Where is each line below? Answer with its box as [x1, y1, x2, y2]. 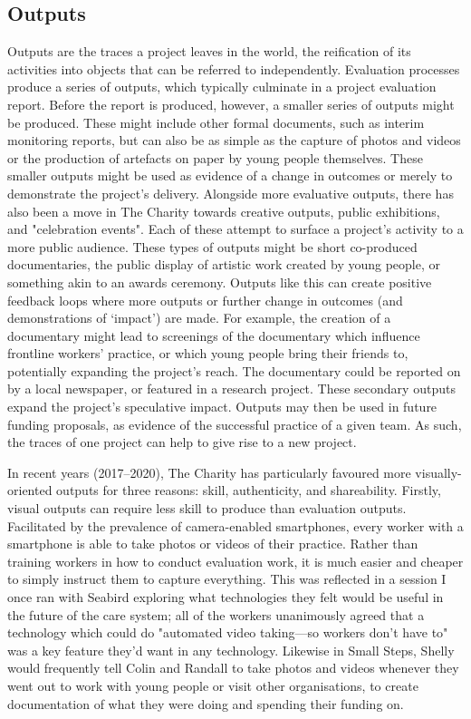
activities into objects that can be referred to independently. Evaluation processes [7, 59, 460, 78]
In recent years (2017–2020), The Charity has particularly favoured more [7, 462, 411, 481]
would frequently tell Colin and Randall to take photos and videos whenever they [7, 658, 459, 677]
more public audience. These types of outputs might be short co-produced [7, 237, 418, 256]
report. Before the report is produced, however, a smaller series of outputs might [7, 94, 455, 113]
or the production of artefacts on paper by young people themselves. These [7, 148, 423, 167]
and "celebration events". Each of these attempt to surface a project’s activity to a [7, 219, 464, 238]
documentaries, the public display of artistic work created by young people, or [7, 255, 441, 274]
